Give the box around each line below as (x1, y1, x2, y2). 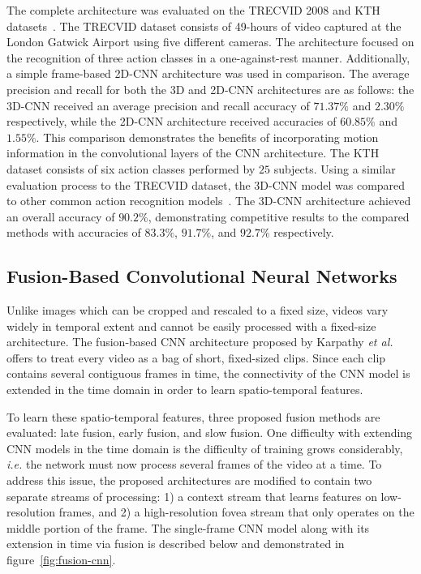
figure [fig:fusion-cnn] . (6, 551, 116, 568)
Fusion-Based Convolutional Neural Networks (6, 263, 397, 289)
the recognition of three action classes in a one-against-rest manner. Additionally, (6, 49, 410, 66)
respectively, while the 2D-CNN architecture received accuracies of (6, 113, 337, 130)
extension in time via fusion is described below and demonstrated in (6, 535, 345, 552)
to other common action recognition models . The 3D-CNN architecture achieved (6, 192, 411, 209)
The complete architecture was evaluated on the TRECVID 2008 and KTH (6, 2, 380, 18)
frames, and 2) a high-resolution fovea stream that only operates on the (58, 503, 415, 520)
